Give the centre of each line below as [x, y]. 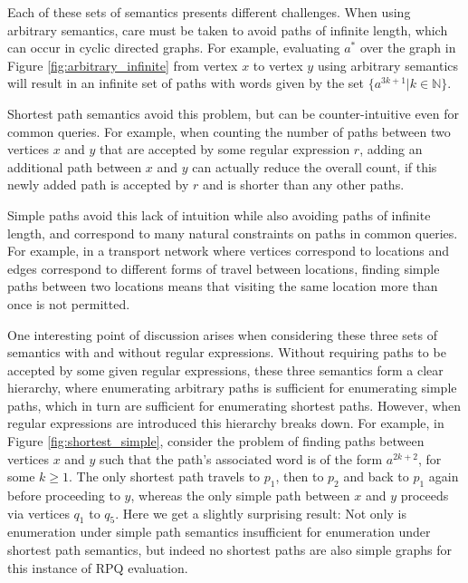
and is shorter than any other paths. [304, 185]
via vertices [38, 513]
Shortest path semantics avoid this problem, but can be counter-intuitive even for [234, 113]
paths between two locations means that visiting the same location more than [223, 286]
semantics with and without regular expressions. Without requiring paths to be [227, 352]
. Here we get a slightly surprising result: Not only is [261, 513]
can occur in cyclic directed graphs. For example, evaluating [174, 48]
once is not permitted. [69, 303]
